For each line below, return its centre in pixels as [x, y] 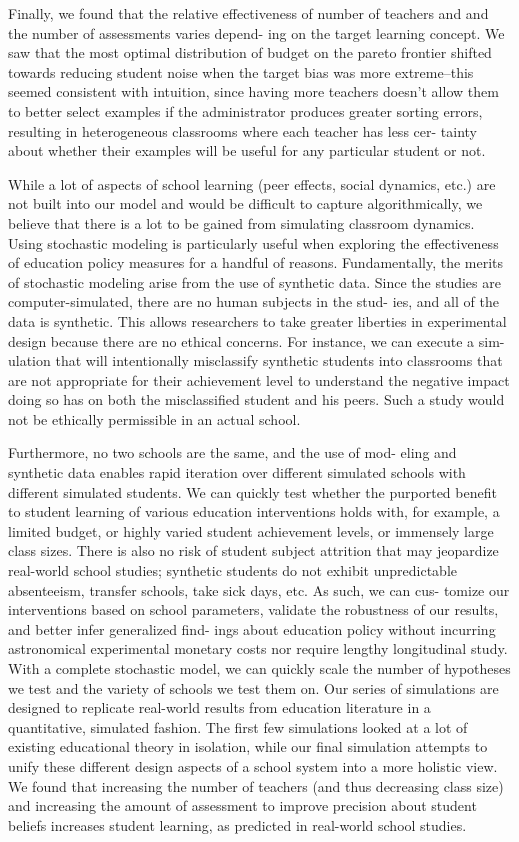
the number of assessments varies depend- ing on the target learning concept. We [256, 32]
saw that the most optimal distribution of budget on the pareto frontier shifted [250, 52]
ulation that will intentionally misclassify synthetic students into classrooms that [255, 360]
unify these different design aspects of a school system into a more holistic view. [253, 765]
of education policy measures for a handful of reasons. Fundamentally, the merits [256, 262]
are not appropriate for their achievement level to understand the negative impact [259, 379]
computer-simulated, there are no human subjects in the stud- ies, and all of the [253, 301]
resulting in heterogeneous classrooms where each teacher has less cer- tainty [242, 130]
